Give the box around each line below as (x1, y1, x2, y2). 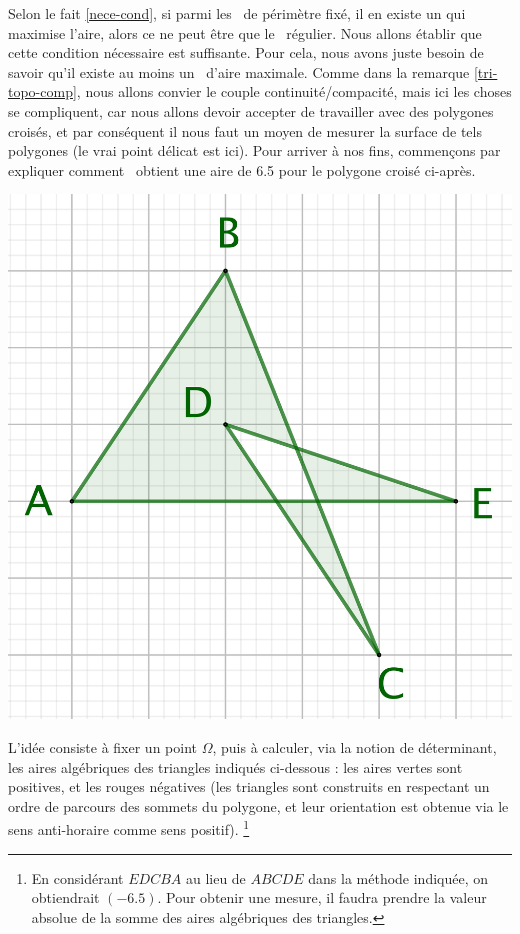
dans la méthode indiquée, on (308, 867, 489, 888)
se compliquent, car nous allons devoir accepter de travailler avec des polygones (8, 100, 494, 121)
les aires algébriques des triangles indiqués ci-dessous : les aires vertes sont (8, 756, 463, 777)
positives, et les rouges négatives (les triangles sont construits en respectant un (8, 776, 490, 797)
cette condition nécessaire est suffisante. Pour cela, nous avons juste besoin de (8, 42, 484, 63)
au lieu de (185, 867, 246, 888)
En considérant (31, 867, 124, 888)
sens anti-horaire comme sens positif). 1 (8, 816, 250, 839)
